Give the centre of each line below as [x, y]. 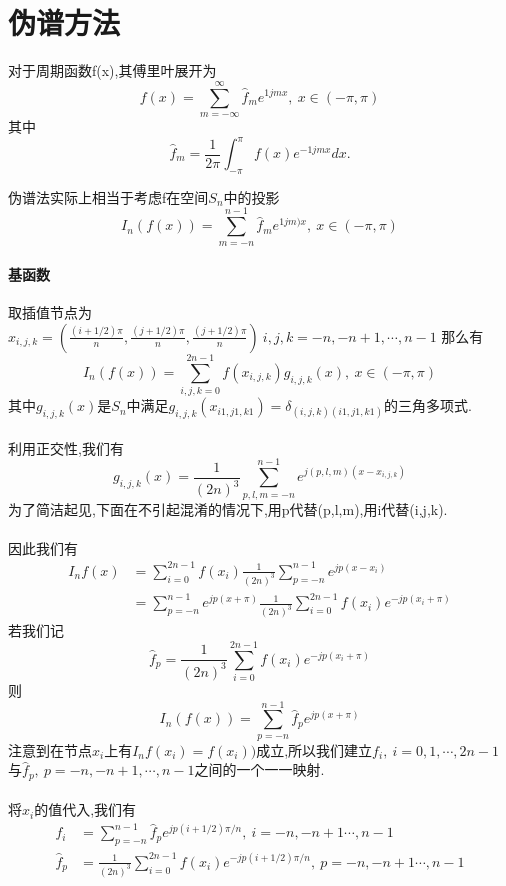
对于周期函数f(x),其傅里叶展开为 [112, 70]
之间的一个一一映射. [259, 769]
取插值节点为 [50, 312]
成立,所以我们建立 [314, 749]
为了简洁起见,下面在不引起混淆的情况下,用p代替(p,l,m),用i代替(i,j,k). [228, 508]
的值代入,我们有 [85, 809]
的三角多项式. [427, 405]
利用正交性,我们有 [66, 447]
